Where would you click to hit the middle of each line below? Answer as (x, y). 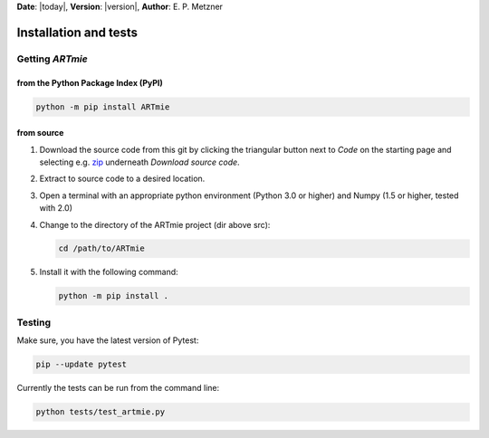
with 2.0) (56, 208)
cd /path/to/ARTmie (101, 248)
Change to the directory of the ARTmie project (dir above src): (155, 224)
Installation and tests (77, 32)
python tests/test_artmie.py (101, 412)
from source (40, 133)
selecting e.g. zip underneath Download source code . (139, 162)
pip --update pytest (81, 365)
